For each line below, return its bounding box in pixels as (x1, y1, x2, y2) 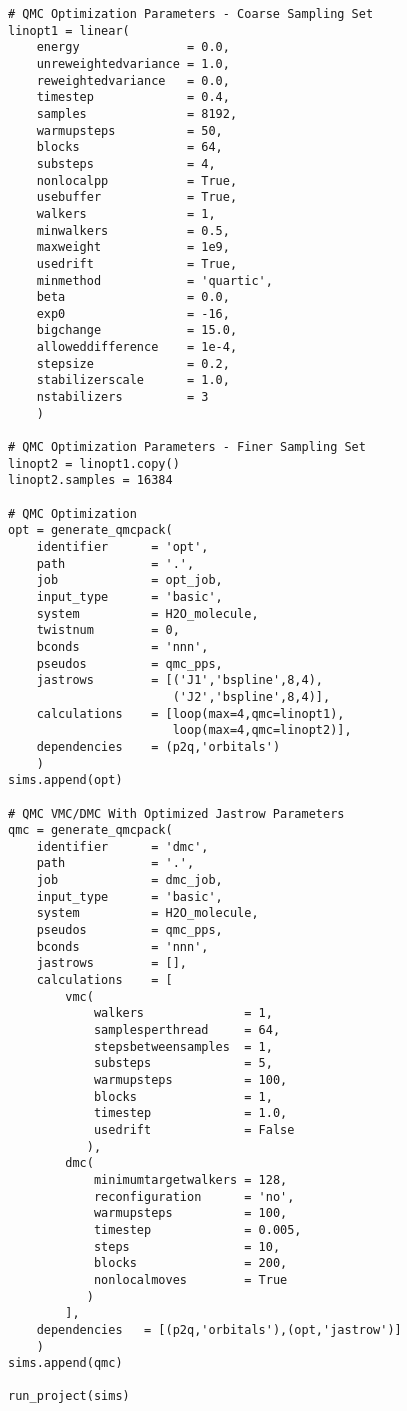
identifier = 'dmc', (36, 839, 209, 854)
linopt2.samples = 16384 (8, 473, 173, 488)
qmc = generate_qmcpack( (8, 823, 173, 838)
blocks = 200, (93, 1256, 288, 1271)
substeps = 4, (36, 156, 216, 171)
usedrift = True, (36, 256, 238, 271)
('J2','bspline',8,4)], (172, 689, 331, 704)
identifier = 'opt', (36, 540, 209, 554)
